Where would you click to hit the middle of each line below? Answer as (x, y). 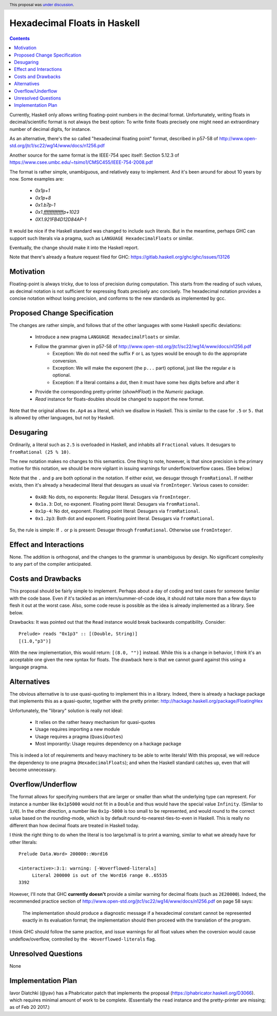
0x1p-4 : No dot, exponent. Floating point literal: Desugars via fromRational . (117, 511)
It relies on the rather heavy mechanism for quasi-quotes (95, 722)
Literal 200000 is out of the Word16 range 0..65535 (100, 876)
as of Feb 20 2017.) (29, 1007)
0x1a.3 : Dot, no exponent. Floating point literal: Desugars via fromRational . (117, 504)
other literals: (23, 842)
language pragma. (29, 667)
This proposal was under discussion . (42, 5)
